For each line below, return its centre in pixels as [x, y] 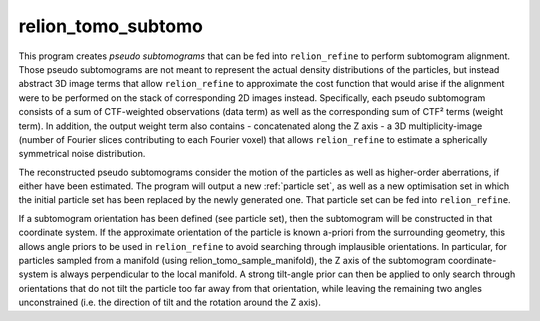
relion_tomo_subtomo [111, 26]
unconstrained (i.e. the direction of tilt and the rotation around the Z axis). [170, 302]
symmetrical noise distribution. [82, 154]
